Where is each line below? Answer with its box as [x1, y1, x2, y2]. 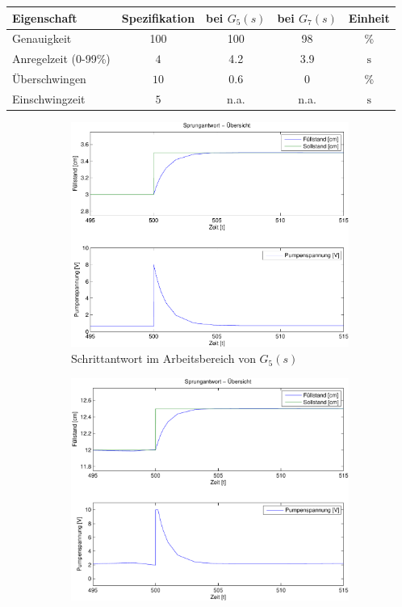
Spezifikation [121, 9, 195, 26]
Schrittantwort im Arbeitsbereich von [71, 350, 256, 367]
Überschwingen [12, 70, 86, 87]
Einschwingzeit [12, 90, 86, 107]
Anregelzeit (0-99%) [12, 50, 111, 67]
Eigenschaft [12, 9, 77, 26]
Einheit [348, 9, 390, 26]
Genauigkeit [12, 30, 72, 47]
